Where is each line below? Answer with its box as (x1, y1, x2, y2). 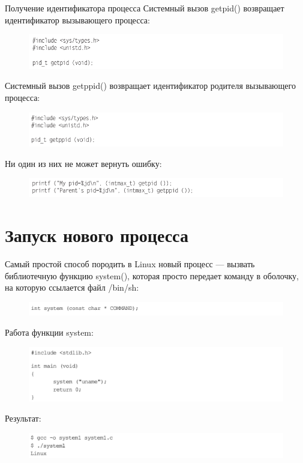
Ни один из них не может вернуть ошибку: (5, 157, 162, 169)
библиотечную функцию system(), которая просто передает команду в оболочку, (5, 269, 299, 282)
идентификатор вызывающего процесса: (5, 13, 150, 26)
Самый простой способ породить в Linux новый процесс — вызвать (5, 258, 255, 270)
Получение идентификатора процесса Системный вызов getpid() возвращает (5, 2, 284, 14)
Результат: (5, 412, 41, 425)
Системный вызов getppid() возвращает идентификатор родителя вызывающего (5, 79, 296, 92)
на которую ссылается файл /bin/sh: (5, 281, 139, 294)
